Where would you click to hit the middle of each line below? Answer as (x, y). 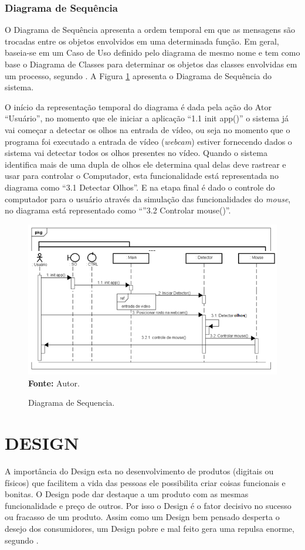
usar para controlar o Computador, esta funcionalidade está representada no (142, 176)
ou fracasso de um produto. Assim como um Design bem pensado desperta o (142, 517)
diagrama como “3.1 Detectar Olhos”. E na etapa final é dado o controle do (140, 187)
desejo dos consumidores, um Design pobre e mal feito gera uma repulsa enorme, (150, 528)
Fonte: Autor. (54, 383)
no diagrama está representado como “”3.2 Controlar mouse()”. (118, 210)
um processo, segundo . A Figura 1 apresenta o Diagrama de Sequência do (138, 75)
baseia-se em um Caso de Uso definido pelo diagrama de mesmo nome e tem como (152, 52)
